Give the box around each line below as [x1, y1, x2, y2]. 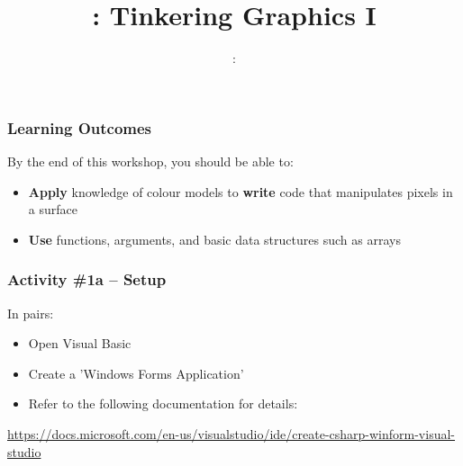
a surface [28, 200, 77, 219]
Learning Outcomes [7, 116, 152, 139]
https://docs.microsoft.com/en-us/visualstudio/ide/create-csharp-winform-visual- [7, 424, 456, 443]
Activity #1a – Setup [7, 268, 167, 291]
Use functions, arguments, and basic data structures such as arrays [28, 229, 401, 248]
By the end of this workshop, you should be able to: [7, 152, 294, 171]
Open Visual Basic [28, 334, 132, 353]
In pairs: [7, 303, 54, 322]
